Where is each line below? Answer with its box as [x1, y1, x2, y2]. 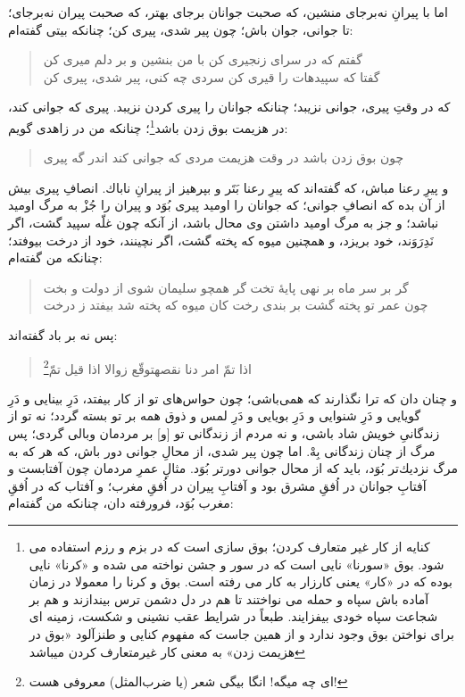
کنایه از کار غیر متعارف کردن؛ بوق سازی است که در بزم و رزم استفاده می [29, 536, 430, 555]
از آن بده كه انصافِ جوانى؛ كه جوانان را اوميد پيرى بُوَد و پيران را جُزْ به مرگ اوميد [8, 195, 445, 214]
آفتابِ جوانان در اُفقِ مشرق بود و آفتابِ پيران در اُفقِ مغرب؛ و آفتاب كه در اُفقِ [8, 476, 427, 494]
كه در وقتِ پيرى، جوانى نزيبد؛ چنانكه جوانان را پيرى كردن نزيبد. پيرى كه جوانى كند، [8, 97, 451, 116]
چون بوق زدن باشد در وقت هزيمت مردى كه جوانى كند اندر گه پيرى [43, 148, 404, 167]
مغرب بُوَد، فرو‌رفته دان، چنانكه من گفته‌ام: [8, 494, 234, 512]
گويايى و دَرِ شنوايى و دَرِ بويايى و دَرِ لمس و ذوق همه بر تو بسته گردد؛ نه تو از [8, 406, 421, 425]
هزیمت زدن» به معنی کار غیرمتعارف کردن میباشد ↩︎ [29, 642, 305, 660]
